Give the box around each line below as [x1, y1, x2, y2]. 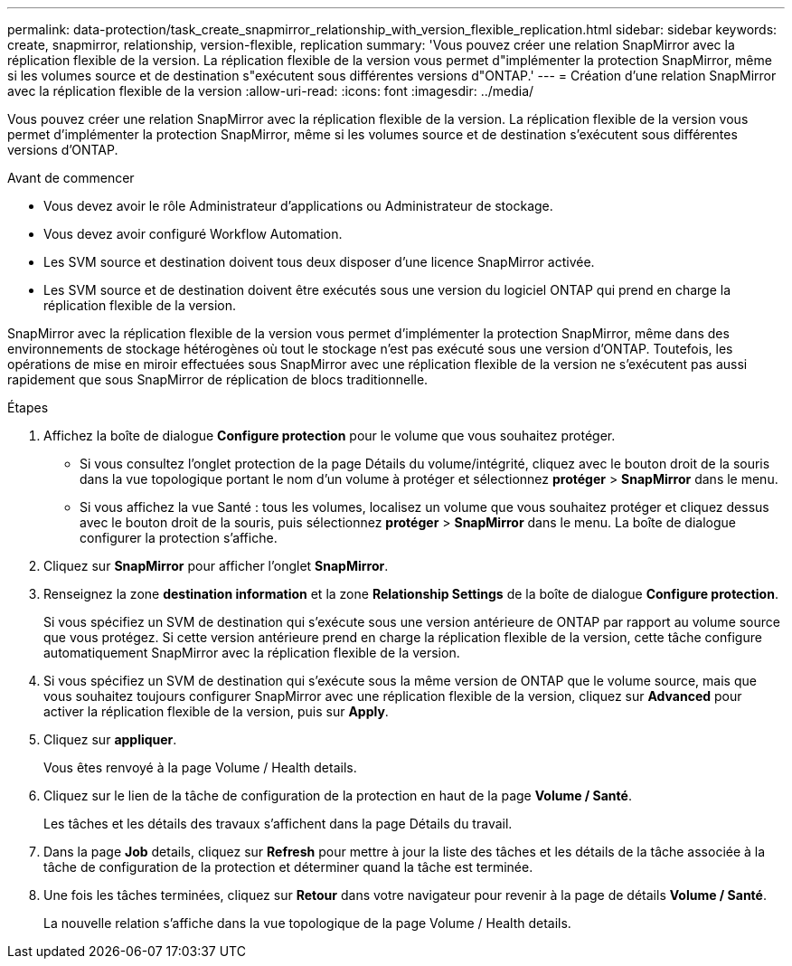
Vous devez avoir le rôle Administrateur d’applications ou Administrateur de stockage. [43, 198, 553, 213]
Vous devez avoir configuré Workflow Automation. [43, 226, 343, 241]
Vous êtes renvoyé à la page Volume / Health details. [43, 760, 357, 775]
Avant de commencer [7, 170, 135, 185]
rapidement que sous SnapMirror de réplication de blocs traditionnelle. [7, 372, 429, 387]
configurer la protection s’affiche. [80, 530, 278, 545]
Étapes [7, 400, 49, 415]
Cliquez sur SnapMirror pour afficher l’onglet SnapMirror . [43, 558, 389, 573]
